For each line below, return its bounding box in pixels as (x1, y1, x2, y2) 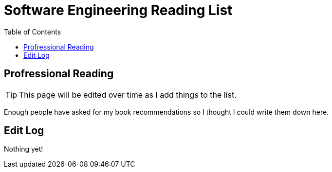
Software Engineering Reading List (4, 2, 233, 18)
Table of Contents (4, 27, 61, 36)
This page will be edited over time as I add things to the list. (19, 89, 237, 100)
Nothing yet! (4, 145, 43, 154)
